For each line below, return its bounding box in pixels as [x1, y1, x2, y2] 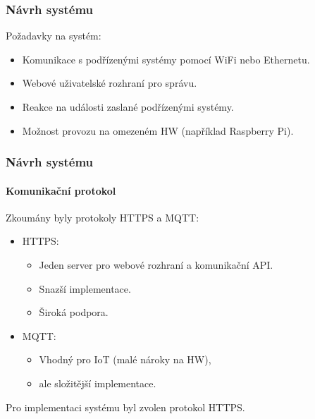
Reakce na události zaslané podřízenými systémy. [22, 99, 234, 114]
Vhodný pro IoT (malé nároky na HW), [39, 352, 211, 367]
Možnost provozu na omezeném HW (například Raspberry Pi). [22, 123, 294, 138]
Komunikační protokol [6, 183, 116, 198]
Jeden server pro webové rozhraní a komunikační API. [39, 257, 273, 272]
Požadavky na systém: [6, 28, 101, 43]
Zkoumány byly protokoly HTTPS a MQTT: [6, 209, 199, 224]
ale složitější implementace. [39, 375, 156, 390]
